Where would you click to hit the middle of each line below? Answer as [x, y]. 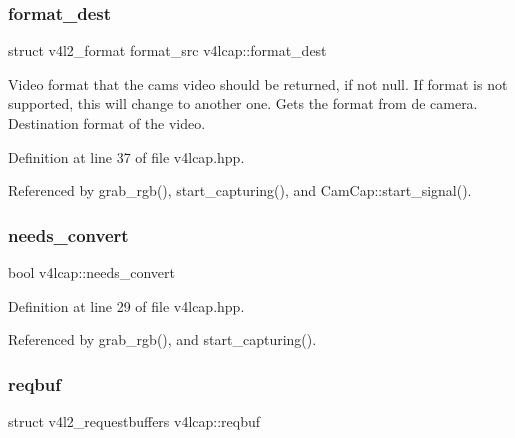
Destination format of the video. [107, 123]
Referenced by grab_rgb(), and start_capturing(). [162, 339]
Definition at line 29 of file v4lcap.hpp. [126, 305]
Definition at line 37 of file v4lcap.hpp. [126, 156]
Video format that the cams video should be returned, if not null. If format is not [258, 83]
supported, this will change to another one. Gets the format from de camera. [243, 103]
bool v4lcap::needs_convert [91, 272]
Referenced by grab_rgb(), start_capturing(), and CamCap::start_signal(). [240, 190]
